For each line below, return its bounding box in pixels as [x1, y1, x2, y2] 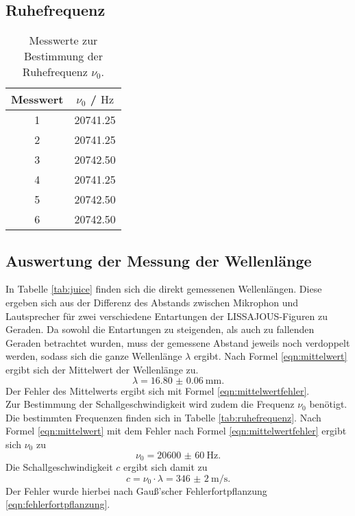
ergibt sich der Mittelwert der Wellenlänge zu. [5, 362, 199, 376]
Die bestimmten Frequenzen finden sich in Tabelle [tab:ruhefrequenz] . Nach [5, 410, 321, 424]
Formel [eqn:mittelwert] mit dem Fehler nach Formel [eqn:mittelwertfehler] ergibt [5, 423, 347, 438]
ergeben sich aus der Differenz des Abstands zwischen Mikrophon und [5, 295, 299, 309]
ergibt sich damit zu [123, 459, 208, 474]
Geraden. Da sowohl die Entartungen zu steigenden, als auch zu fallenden [5, 322, 315, 336]
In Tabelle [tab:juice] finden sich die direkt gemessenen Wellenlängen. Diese [5, 282, 322, 296]
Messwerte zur [29, 32, 98, 49]
